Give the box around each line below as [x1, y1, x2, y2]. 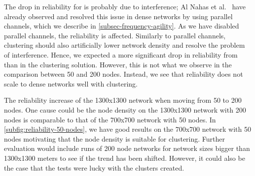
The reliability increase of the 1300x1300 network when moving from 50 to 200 [4, 95, 242, 105]
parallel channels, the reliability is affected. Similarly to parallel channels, [4, 30, 226, 40]
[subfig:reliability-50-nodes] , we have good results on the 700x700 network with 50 [4, 124, 251, 134]
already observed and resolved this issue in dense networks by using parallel [4, 11, 233, 21]
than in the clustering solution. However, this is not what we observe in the [4, 59, 232, 69]
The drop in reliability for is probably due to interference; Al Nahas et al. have [4, 1, 246, 11]
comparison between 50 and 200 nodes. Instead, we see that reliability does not [4, 69, 243, 79]
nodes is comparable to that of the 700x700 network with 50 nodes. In [4, 114, 216, 124]
